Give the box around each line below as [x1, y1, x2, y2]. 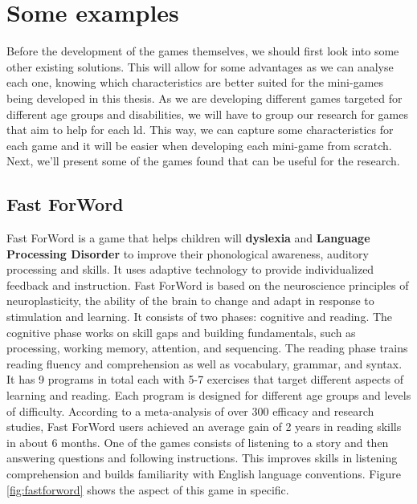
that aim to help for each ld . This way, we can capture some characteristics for [6, 121, 394, 138]
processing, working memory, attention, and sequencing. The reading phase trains [6, 339, 408, 356]
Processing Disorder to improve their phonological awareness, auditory [6, 245, 369, 262]
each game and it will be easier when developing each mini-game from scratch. [6, 136, 392, 153]
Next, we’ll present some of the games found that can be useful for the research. [6, 152, 400, 169]
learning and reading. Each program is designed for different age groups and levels [6, 387, 411, 404]
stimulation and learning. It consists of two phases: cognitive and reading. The [6, 308, 393, 325]
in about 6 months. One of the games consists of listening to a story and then [6, 433, 389, 450]
